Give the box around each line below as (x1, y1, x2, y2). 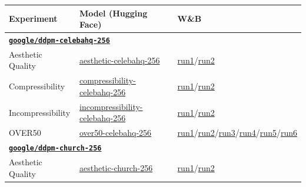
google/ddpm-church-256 (9, 144, 102, 152)
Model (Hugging (79, 6, 148, 19)
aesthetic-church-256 (79, 161, 153, 173)
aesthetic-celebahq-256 (79, 54, 160, 66)
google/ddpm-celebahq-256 (9, 36, 110, 45)
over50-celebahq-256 (79, 126, 152, 139)
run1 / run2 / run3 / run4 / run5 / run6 (177, 126, 297, 139)
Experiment (9, 12, 58, 25)
